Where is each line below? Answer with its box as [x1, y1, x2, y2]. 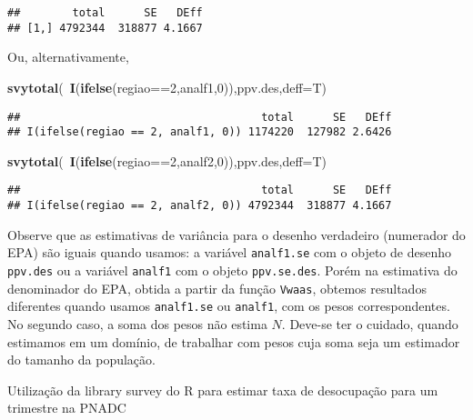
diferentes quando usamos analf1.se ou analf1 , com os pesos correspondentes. [7, 296, 450, 315]
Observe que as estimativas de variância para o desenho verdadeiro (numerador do [7, 225, 466, 244]
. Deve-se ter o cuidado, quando [281, 314, 458, 333]
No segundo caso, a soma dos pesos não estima [7, 314, 267, 333]
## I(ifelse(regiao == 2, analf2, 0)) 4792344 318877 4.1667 [7, 199, 392, 213]
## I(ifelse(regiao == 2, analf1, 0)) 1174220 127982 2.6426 [7, 125, 392, 139]
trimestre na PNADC [7, 398, 126, 417]
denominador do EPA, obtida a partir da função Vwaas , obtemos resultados [7, 278, 427, 297]
